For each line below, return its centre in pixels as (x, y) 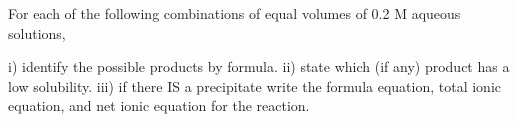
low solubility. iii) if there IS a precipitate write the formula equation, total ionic (254, 85)
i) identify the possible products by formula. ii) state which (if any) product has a (259, 66)
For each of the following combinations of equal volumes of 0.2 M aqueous (234, 13)
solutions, (37, 32)
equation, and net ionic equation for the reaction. (159, 105)
